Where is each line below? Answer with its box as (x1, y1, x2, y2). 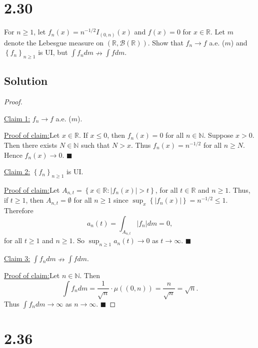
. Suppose (203, 130, 233, 140)
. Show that (147, 37, 183, 47)
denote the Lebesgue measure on (4, 37, 104, 47)
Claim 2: (4, 166, 30, 177)
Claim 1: (4, 113, 30, 123)
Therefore (4, 205, 33, 216)
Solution (4, 73, 48, 88)
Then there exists (4, 140, 57, 150)
